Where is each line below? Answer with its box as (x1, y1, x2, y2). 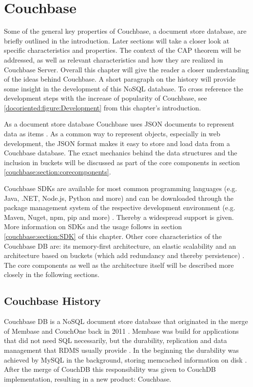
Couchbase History (4, 293, 101, 308)
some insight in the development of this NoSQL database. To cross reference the (4, 83, 243, 93)
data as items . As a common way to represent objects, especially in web (4, 129, 220, 139)
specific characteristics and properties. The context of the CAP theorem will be (4, 45, 241, 55)
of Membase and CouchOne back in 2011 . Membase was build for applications (4, 325, 239, 336)
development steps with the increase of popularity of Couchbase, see (4, 93, 207, 103)
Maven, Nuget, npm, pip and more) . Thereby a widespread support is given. (4, 212, 234, 222)
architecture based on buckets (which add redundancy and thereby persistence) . (4, 250, 245, 260)
